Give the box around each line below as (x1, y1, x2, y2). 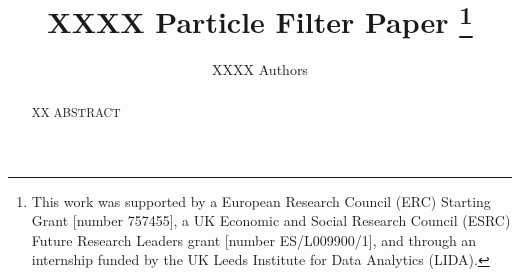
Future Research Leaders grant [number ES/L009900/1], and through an (31, 229, 477, 250)
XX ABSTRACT (31, 103, 121, 120)
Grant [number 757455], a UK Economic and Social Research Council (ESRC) (31, 210, 511, 231)
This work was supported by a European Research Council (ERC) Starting (31, 190, 491, 211)
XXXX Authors (212, 59, 308, 80)
